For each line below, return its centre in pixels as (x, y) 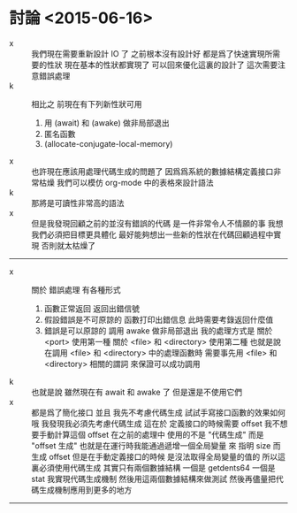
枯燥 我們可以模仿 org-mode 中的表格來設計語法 (126, 182)
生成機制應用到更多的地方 (85, 490)
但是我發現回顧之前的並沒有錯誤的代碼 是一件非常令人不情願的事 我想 (157, 223)
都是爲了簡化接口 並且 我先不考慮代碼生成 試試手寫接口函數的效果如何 (158, 412)
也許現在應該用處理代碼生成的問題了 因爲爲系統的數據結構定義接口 (152, 171)
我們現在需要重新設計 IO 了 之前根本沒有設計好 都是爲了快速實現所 (152, 53)
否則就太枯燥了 (68, 245)
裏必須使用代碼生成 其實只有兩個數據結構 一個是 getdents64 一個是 (153, 467)
